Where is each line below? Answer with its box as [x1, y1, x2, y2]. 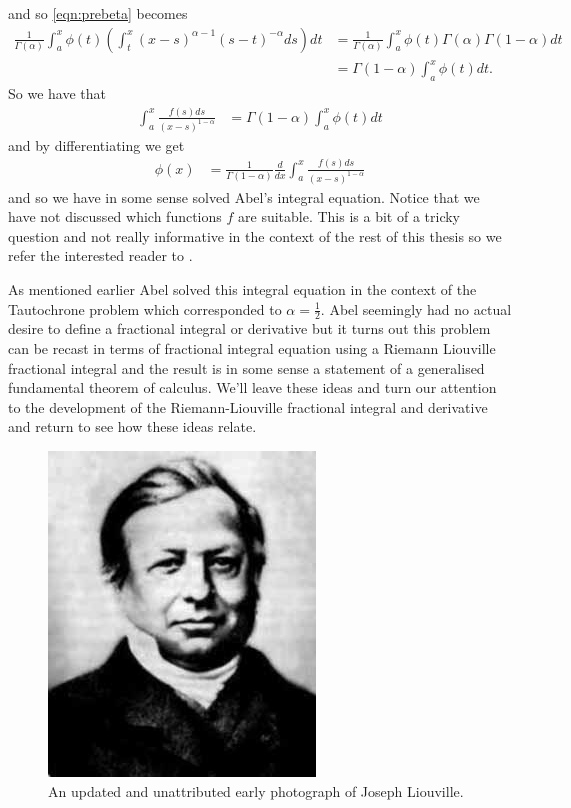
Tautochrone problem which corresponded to [8, 298, 282, 319]
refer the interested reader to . [8, 245, 193, 266]
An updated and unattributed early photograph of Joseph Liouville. [48, 780, 464, 801]
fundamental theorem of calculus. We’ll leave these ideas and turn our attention [8, 377, 497, 398]
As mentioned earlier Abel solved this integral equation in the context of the [8, 278, 477, 299]
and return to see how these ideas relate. [8, 416, 257, 437]
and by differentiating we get [8, 134, 185, 155]
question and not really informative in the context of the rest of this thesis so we [8, 225, 502, 246]
